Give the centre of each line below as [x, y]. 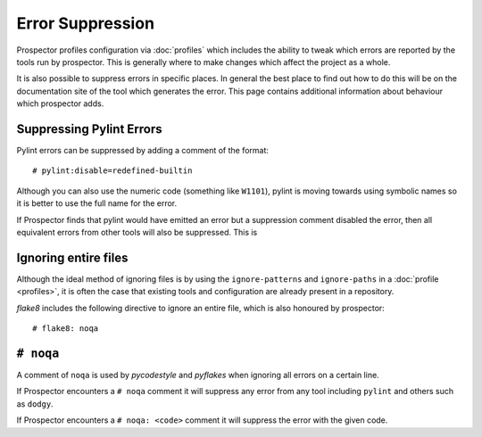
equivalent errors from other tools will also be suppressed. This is [137, 232]
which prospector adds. [60, 103]
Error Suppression [86, 23]
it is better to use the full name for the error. [97, 203]
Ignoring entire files [72, 257]
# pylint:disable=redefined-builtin [112, 171]
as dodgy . [35, 404]
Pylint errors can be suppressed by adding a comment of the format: [143, 151]
